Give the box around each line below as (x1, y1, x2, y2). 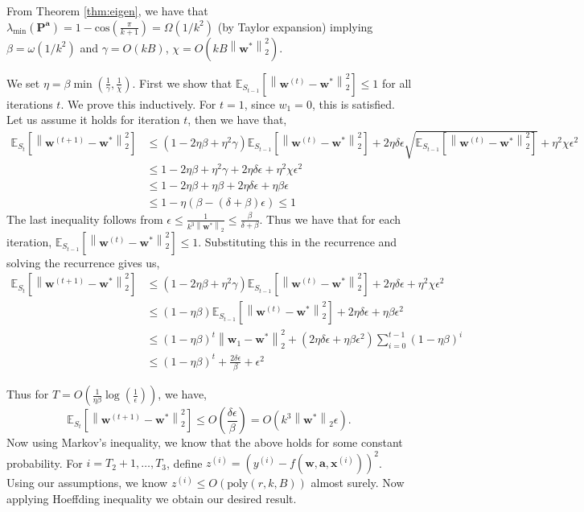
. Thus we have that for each (259, 210, 401, 227)
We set (6, 74, 40, 91)
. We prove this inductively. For (60, 95, 216, 112)
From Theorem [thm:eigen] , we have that (6, 2, 208, 19)
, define (167, 454, 203, 471)
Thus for (6, 386, 49, 403)
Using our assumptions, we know (6, 474, 168, 491)
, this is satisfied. (311, 95, 395, 112)
